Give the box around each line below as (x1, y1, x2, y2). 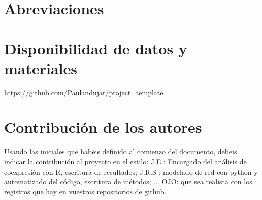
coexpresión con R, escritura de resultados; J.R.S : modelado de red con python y (4, 166, 258, 177)
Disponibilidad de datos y (4, 38, 187, 58)
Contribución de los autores (4, 117, 202, 138)
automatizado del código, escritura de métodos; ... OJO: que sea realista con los (4, 176, 252, 187)
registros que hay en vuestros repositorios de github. (4, 186, 167, 196)
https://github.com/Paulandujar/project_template (4, 87, 163, 97)
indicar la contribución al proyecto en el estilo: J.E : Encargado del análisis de (4, 156, 247, 166)
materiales (4, 57, 78, 78)
